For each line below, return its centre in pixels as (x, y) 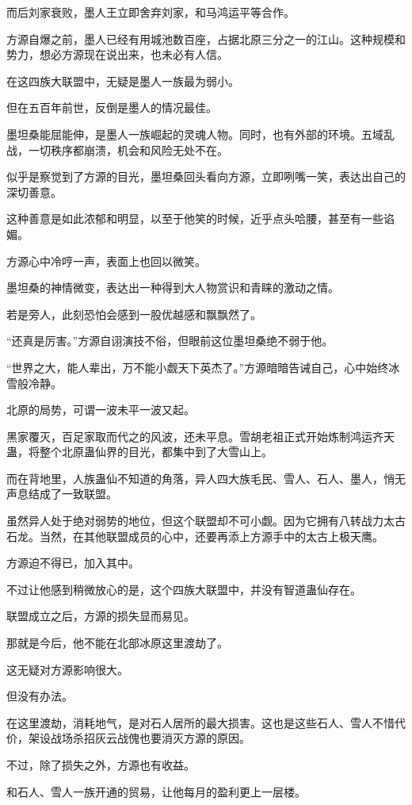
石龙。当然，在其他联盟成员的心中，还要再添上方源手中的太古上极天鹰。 (195, 536)
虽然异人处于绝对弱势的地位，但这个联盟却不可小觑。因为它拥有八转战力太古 (206, 521)
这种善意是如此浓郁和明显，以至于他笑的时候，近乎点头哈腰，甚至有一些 (195, 218)
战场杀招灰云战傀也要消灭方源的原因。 (150, 738)
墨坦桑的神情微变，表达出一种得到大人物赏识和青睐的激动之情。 (173, 287)
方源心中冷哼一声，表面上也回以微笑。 (106, 261)
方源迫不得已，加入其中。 (73, 563)
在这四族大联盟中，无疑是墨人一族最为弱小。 (123, 80)
